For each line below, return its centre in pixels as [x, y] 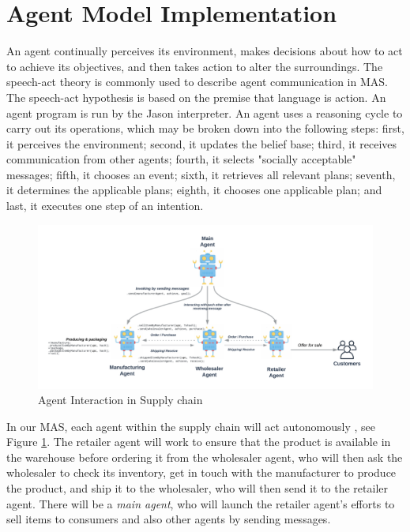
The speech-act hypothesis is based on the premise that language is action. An [196, 97]
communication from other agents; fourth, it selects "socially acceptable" [181, 159]
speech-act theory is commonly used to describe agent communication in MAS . [197, 82]
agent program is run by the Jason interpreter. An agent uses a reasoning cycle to [205, 112]
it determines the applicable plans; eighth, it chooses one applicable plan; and [194, 190]
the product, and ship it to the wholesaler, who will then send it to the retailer [197, 488]
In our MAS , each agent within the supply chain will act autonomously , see [191, 426]
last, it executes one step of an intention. [105, 206]
